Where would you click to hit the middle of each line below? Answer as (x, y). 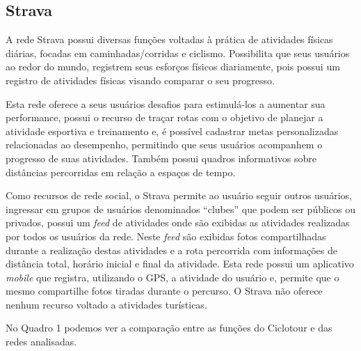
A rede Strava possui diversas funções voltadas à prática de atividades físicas (169, 39)
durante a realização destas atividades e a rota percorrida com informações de (171, 250)
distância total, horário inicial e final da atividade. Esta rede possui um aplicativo (180, 264)
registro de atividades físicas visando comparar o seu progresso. (141, 80)
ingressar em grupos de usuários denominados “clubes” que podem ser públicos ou (180, 209)
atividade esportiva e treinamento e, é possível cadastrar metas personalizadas (172, 131)
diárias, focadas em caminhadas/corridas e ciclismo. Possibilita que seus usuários (178, 53)
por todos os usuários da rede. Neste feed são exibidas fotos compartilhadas (166, 236)
